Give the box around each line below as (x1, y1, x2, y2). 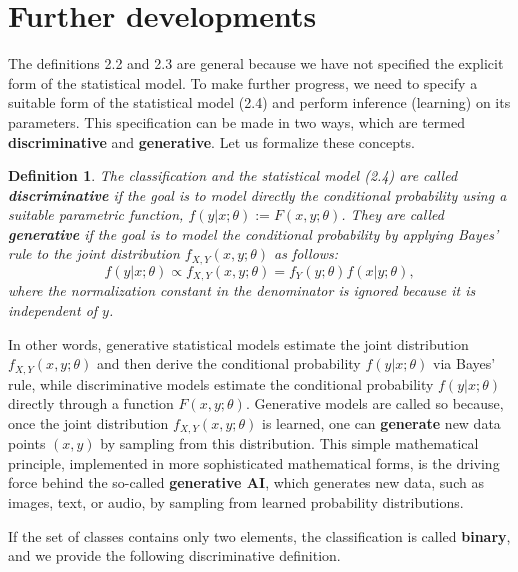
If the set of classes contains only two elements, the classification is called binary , (8, 525, 511, 546)
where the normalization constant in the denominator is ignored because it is (8, 280, 476, 301)
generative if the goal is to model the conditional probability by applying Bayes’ (8, 223, 499, 244)
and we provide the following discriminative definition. (8, 545, 341, 566)
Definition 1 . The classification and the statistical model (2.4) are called (8, 165, 458, 186)
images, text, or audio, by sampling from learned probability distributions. (8, 492, 464, 513)
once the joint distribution (8, 412, 169, 433)
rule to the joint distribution (8, 243, 180, 264)
